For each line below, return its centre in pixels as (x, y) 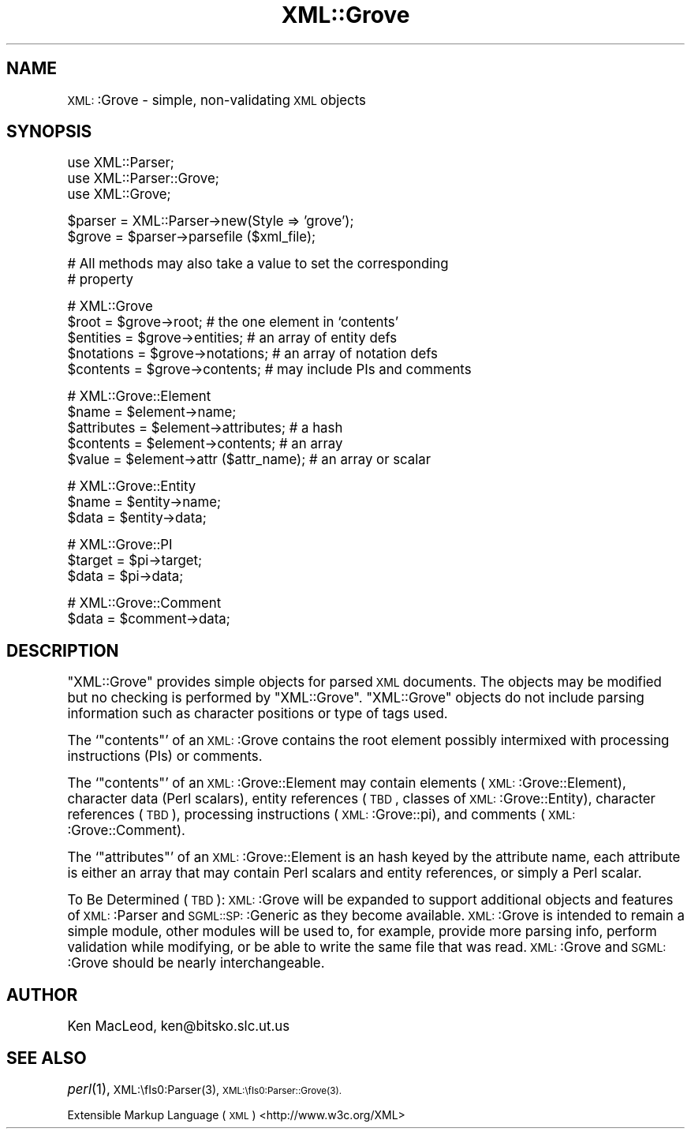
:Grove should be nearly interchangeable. (196, 963)
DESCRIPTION (63, 650)
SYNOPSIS (49, 132)
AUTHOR (42, 995)
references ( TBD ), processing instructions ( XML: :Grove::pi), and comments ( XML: (321, 815)
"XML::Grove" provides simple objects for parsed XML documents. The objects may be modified (364, 682)
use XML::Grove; (119, 195)
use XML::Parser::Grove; (143, 179)
